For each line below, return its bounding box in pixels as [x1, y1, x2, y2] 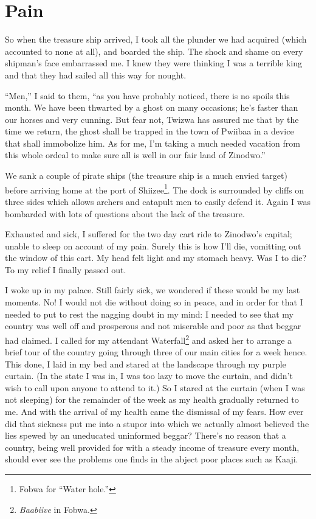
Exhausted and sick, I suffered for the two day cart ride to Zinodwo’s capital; [5, 228, 292, 240]
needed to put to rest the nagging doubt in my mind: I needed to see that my [5, 307, 294, 320]
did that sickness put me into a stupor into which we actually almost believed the [5, 417, 309, 430]
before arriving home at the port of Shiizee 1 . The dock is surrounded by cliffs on [5, 181, 304, 196]
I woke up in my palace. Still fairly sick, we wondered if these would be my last [5, 284, 300, 296]
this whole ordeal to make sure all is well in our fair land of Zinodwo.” [5, 148, 266, 161]
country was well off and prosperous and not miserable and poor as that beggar [5, 319, 301, 332]
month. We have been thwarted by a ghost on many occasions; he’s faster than [5, 101, 298, 114]
